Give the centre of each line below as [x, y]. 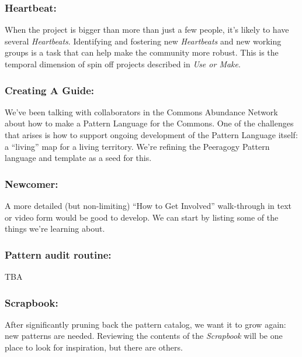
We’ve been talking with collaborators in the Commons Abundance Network [141, 111]
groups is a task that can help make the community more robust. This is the [142, 52]
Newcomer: [32, 183]
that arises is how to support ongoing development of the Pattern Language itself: [151, 135]
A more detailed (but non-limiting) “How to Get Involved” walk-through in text [148, 205]
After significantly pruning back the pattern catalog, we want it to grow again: [145, 324]
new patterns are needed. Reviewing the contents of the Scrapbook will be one [144, 336]
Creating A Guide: [50, 90]
